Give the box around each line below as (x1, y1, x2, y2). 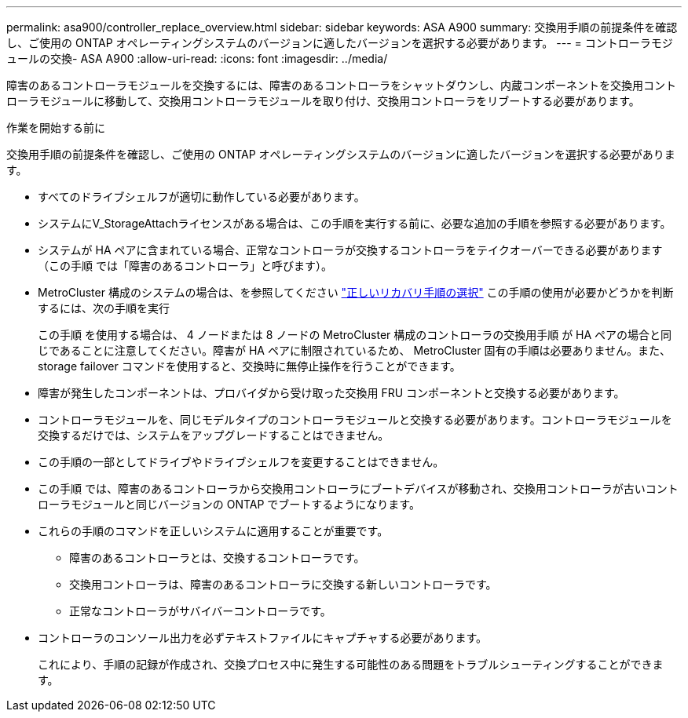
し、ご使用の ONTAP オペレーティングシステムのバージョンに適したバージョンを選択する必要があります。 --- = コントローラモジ (6, 36, 673, 49)
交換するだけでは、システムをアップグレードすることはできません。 (38, 428, 390, 442)
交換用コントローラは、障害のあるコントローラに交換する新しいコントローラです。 (69, 578, 497, 591)
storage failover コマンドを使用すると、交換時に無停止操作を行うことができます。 (38, 359, 461, 373)
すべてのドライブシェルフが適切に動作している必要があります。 (38, 190, 365, 203)
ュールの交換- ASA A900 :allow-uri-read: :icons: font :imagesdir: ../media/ (6, 52, 388, 65)
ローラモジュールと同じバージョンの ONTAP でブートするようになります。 (38, 497, 420, 511)
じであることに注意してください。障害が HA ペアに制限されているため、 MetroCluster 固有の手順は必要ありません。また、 (38, 344, 671, 357)
